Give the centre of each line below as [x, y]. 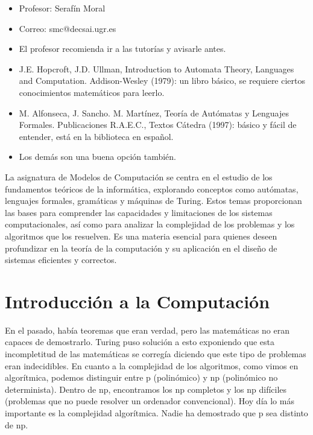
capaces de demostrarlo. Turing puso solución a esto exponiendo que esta [140, 342]
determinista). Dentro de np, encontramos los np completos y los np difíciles [146, 389]
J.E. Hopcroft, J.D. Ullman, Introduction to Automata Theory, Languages [156, 68]
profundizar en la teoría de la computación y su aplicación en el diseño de [141, 248]
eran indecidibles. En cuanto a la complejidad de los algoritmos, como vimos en [152, 365]
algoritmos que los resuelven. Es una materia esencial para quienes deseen [141, 236]
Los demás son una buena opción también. [97, 157]
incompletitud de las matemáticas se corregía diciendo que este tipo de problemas [156, 354]
